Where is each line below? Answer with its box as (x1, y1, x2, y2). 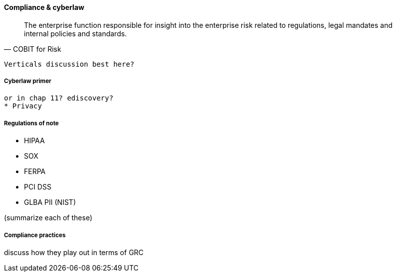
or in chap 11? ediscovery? (4, 94, 114, 102)
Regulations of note (4, 119, 59, 127)
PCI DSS (24, 183, 51, 191)
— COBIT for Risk (4, 44, 61, 53)
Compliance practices (4, 231, 66, 239)
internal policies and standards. (24, 29, 127, 38)
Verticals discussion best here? (4, 60, 135, 68)
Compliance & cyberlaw (4, 3, 84, 11)
